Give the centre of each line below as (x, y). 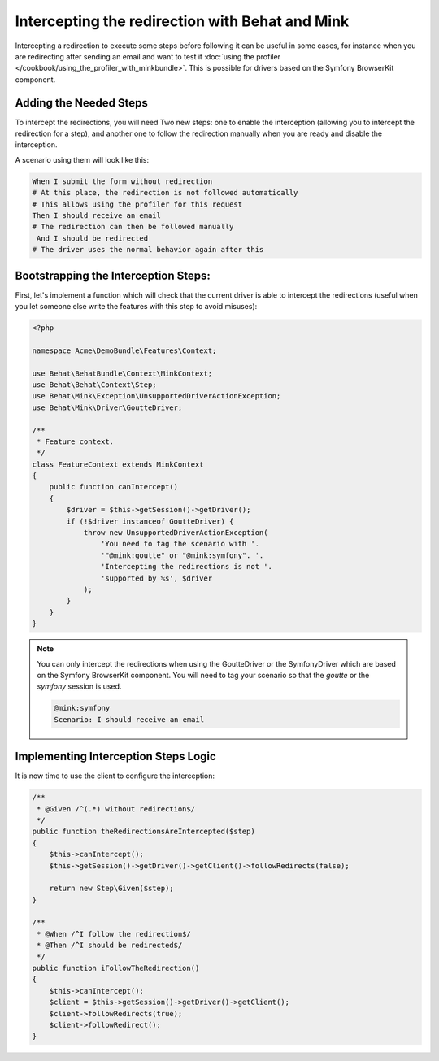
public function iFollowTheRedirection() (116, 968)
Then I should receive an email (97, 215)
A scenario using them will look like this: (82, 159)
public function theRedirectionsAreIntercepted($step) (143, 832)
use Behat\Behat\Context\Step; (95, 385)
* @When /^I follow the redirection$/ (114, 934)
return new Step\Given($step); (111, 889)
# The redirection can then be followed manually (133, 227)
